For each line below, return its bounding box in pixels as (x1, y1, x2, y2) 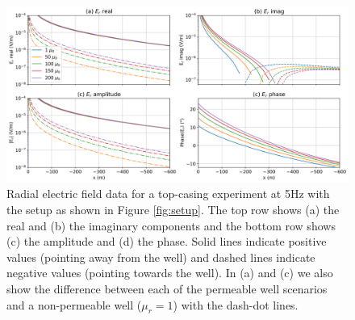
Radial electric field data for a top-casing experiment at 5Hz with (6, 185, 330, 202)
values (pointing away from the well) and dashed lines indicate (6, 248, 315, 265)
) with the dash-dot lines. (173, 296, 299, 313)
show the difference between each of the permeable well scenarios (6, 280, 328, 297)
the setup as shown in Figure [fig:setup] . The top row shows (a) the (6, 200, 340, 217)
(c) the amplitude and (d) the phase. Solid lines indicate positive (6, 233, 327, 250)
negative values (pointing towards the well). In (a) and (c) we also (6, 264, 333, 281)
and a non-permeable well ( (6, 296, 142, 313)
